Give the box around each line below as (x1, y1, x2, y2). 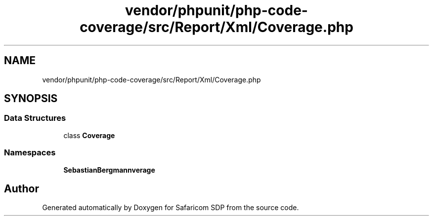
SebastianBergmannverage (63, 165, 155, 174)
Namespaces (4, 147, 56, 158)
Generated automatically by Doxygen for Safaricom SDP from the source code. (42, 203, 299, 212)
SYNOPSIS (4, 92, 58, 105)
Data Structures (4, 113, 66, 123)
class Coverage (63, 131, 115, 140)
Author (4, 182, 39, 195)
